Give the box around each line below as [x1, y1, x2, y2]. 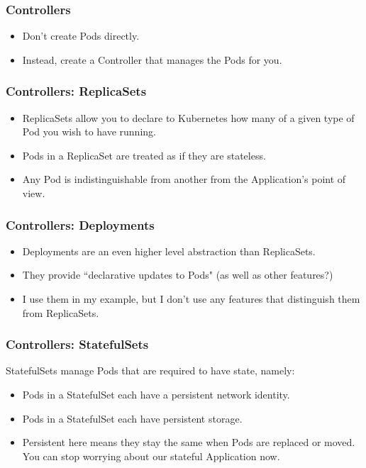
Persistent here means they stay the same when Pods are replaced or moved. [22, 435, 355, 450]
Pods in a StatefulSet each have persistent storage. [22, 411, 243, 425]
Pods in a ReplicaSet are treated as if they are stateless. [22, 147, 266, 162]
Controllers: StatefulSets [6, 335, 149, 353]
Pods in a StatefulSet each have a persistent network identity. [22, 387, 290, 401]
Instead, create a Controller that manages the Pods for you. [22, 52, 282, 67]
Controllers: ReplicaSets [6, 82, 147, 100]
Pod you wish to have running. [22, 124, 156, 139]
